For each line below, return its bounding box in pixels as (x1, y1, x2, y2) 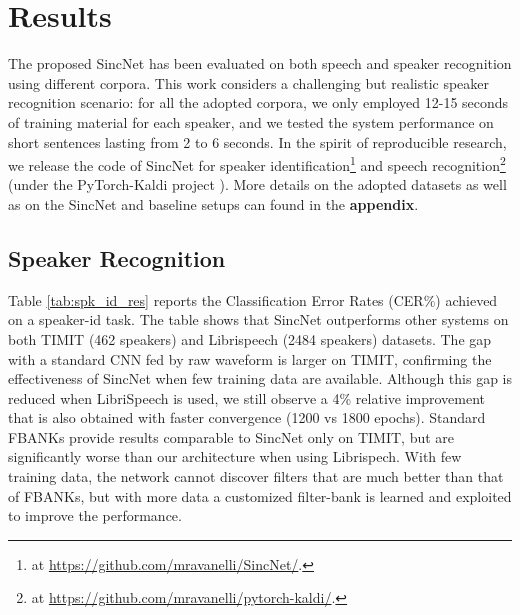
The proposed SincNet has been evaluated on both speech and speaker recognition (8, 53, 512, 74)
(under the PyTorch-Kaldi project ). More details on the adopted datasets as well (8, 174, 507, 195)
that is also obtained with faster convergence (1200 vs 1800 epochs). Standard (8, 407, 486, 428)
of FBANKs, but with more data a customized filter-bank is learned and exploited (8, 485, 512, 506)
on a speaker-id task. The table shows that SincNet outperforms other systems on (8, 309, 509, 330)
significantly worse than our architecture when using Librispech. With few (8, 446, 462, 467)
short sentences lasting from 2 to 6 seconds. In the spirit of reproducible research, (8, 131, 507, 152)
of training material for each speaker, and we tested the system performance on (8, 111, 494, 132)
